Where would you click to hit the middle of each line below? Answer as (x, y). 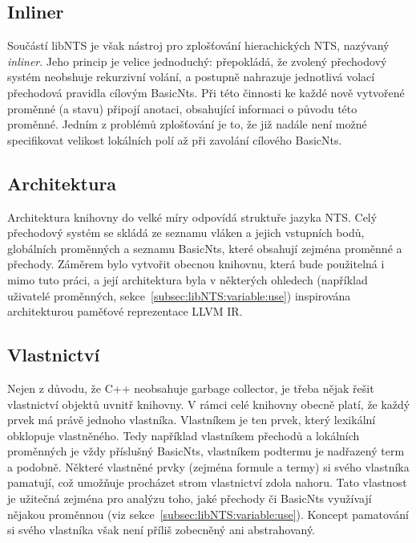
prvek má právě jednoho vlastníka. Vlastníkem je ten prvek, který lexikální (192, 420)
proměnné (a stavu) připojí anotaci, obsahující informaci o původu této (182, 108)
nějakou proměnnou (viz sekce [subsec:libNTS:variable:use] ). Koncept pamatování (208, 514)
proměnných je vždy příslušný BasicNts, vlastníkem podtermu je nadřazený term (206, 451)
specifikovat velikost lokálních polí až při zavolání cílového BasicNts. (175, 139)
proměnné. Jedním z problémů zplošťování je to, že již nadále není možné (187, 124)
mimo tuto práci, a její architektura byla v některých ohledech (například (188, 279)
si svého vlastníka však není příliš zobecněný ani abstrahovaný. (162, 530)
